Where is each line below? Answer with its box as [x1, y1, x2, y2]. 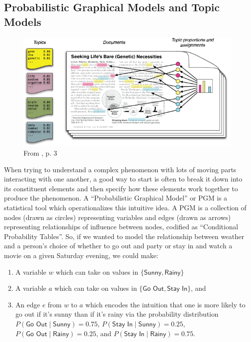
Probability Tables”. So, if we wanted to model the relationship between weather [4, 231, 245, 241]
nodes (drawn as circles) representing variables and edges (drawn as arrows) [4, 212, 231, 222]
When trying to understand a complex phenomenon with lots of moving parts [4, 164, 236, 174]
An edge [15, 299, 40, 309]
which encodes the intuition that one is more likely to [85, 299, 246, 309]
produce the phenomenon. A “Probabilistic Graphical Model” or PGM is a [4, 193, 228, 203]
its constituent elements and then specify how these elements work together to [4, 183, 238, 193]
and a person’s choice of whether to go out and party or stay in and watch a [4, 241, 232, 251]
